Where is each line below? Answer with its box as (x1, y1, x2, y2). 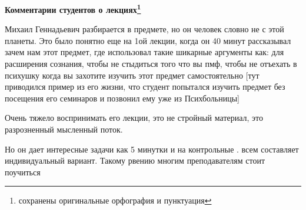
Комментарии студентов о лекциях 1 (5, 2, 141, 15)
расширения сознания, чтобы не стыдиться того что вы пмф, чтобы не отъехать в (5, 57, 297, 70)
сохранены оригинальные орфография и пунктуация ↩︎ (18, 194, 212, 206)
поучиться (5, 165, 41, 178)
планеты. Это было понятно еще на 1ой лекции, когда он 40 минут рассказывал (5, 34, 291, 46)
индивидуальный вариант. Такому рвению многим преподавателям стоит (5, 154, 265, 167)
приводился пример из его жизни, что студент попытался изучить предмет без (5, 80, 285, 93)
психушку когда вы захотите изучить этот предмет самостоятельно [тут (5, 69, 260, 81)
